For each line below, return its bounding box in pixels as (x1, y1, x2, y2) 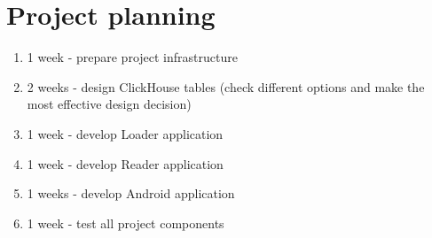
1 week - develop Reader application (27, 154, 224, 173)
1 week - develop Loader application (27, 124, 224, 142)
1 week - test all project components (27, 213, 224, 232)
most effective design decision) (27, 95, 192, 113)
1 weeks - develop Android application (27, 184, 235, 203)
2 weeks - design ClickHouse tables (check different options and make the (27, 77, 425, 96)
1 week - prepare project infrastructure (27, 48, 238, 66)
